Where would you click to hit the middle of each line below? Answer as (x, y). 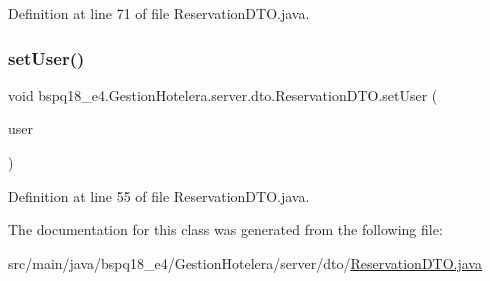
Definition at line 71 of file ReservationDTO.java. (159, 13)
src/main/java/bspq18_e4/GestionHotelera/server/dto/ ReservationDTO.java (245, 262)
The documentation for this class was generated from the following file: (225, 229)
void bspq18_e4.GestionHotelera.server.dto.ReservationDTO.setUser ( (223, 94)
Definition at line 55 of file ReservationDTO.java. (159, 195)
